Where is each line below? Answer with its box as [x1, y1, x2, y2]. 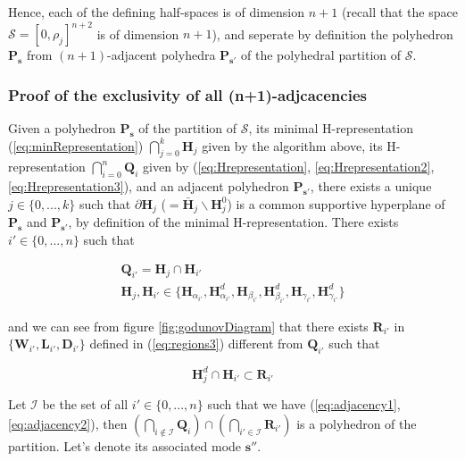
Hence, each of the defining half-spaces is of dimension [8, 3, 305, 21]
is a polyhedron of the [296, 414, 417, 432]
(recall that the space [341, 3, 458, 21]
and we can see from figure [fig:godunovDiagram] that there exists [8, 316, 369, 335]
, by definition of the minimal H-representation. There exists [68, 213, 399, 231]
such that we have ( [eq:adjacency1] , [207, 395, 401, 414]
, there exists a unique [310, 177, 432, 196]
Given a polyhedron [8, 118, 116, 137]
